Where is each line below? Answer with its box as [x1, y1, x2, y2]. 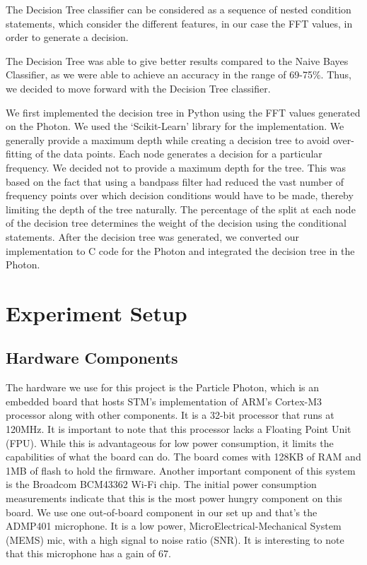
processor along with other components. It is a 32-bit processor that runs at [6, 408, 334, 422]
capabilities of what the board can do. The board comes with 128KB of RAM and [6, 449, 361, 464]
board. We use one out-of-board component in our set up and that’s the [6, 504, 318, 519]
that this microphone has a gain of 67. [6, 546, 171, 561]
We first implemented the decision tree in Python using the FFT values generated [6, 105, 361, 119]
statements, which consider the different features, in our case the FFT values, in [6, 16, 353, 30]
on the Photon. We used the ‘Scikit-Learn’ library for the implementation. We [6, 119, 344, 133]
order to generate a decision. [6, 30, 129, 44]
